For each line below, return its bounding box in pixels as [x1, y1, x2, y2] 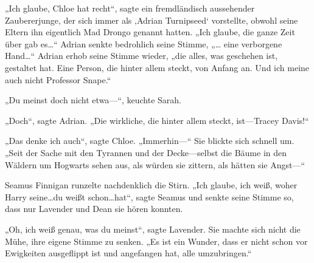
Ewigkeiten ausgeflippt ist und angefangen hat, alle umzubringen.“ [5, 247, 252, 259]
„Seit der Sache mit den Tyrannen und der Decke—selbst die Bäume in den [5, 146, 287, 159]
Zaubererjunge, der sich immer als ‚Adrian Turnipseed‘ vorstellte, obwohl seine [5, 13, 298, 26]
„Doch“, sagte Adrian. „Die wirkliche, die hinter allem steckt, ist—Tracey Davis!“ [5, 114, 309, 126]
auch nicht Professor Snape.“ [5, 73, 111, 86]
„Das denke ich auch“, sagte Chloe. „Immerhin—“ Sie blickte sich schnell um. [5, 134, 295, 147]
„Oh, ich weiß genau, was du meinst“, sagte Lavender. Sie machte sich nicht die [5, 222, 301, 235]
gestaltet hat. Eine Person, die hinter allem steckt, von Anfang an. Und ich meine [5, 61, 310, 73]
